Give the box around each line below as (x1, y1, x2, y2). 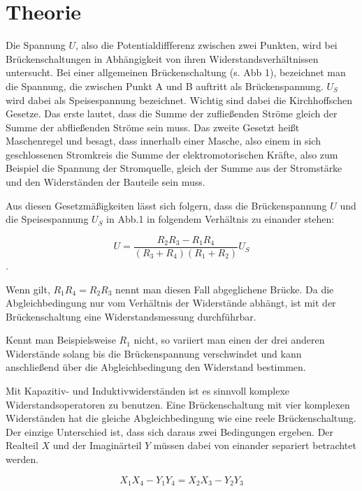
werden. (6, 452, 39, 467)
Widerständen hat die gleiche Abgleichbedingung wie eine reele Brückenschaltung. (6, 411, 356, 425)
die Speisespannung (6, 212, 89, 226)
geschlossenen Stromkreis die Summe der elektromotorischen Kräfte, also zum (6, 147, 338, 161)
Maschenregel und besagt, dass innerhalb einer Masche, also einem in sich (6, 133, 321, 148)
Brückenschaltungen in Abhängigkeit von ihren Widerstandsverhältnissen (6, 51, 319, 66)
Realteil (6, 438, 38, 453)
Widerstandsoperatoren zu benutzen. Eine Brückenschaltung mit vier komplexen (6, 397, 350, 411)
